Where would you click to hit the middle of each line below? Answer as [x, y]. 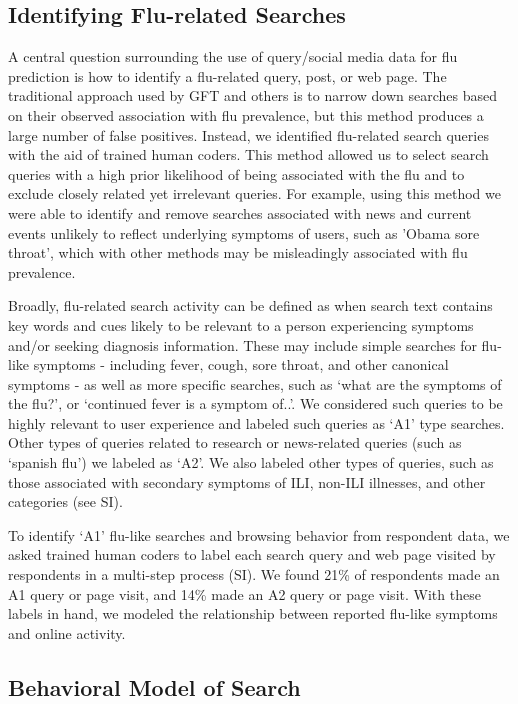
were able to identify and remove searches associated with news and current [240, 212]
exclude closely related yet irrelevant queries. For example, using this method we [254, 193]
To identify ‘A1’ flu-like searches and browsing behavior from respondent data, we [259, 534]
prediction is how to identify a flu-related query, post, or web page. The [227, 75]
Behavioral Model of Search [154, 686]
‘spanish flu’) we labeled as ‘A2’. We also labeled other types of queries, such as [251, 462]
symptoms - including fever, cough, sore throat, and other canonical [241, 364]
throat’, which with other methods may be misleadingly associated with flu [238, 252]
